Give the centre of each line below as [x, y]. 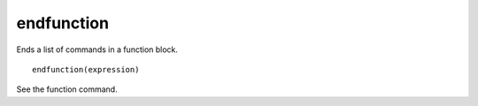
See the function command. [67, 89]
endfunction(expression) [86, 69]
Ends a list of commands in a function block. [97, 49]
